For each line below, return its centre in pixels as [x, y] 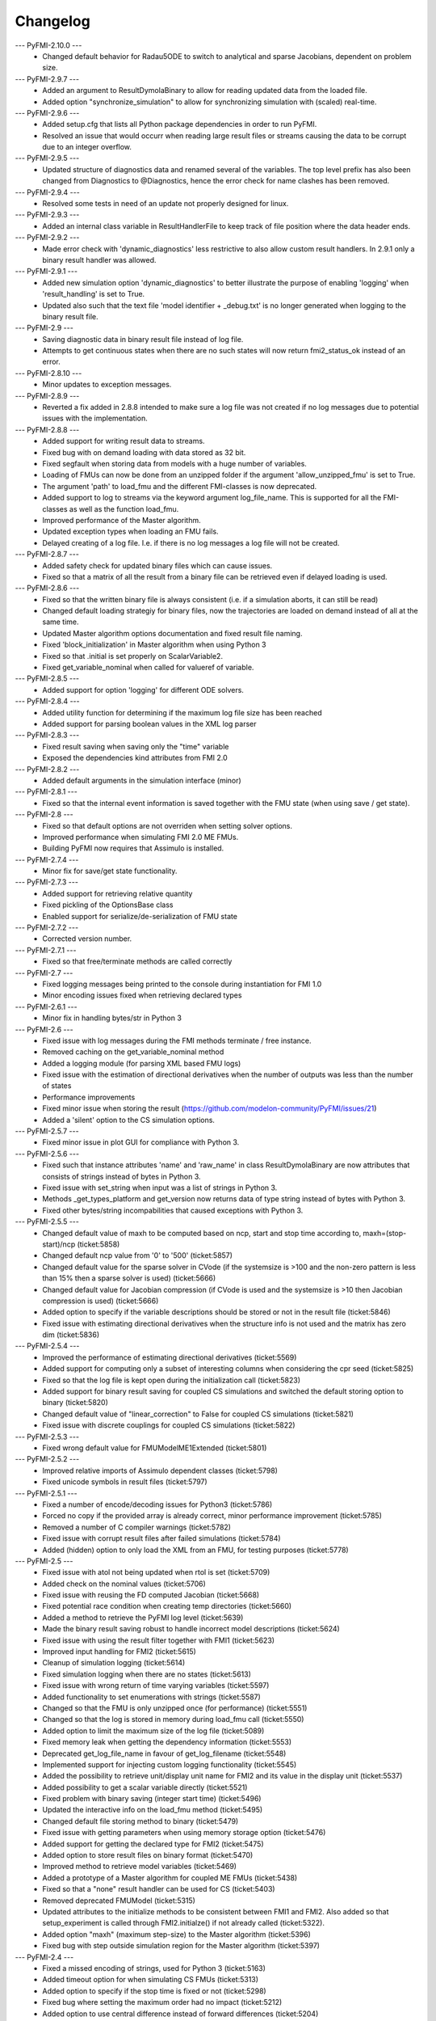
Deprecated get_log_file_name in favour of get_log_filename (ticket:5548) [164, 1753]
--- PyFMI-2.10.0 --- [48, 45]
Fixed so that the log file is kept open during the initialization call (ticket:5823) [172, 1380]
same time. [61, 622]
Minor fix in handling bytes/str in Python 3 [112, 1018]
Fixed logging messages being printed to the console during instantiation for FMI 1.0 [182, 984]
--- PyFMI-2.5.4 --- [47, 1346]
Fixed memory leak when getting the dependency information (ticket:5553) [167, 1742]
